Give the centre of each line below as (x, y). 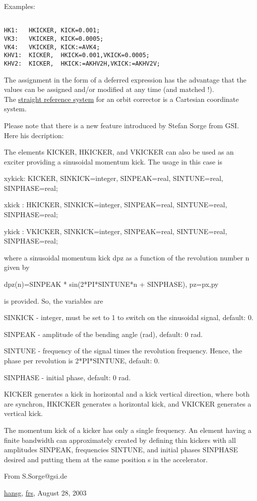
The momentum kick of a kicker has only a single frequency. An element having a (128, 430)
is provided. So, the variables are (54, 300)
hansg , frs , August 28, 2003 (45, 492)
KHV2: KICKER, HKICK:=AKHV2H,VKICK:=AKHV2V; (82, 63)
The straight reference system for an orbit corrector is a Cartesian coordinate (122, 99)
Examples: (20, 6)
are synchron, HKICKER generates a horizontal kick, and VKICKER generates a (128, 403)
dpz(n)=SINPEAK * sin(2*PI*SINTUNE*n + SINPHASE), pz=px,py (111, 284)
